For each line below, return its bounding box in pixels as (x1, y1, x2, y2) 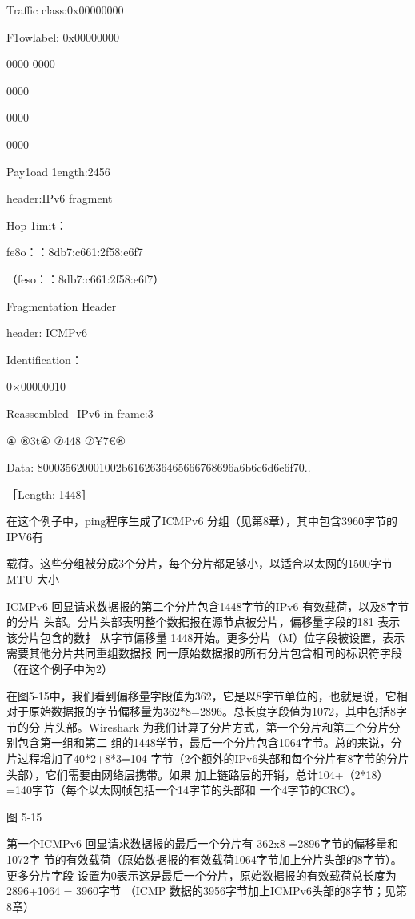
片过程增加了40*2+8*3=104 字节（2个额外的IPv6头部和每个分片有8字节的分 (6, 750, 398, 766)
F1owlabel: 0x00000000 (6, 28, 119, 45)
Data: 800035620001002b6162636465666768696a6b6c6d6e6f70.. (6, 459, 311, 476)
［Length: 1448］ (6, 485, 93, 502)
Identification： (6, 351, 82, 367)
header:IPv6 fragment (6, 190, 113, 207)
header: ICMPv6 (6, 324, 87, 341)
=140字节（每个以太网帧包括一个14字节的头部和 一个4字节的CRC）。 (6, 781, 362, 798)
